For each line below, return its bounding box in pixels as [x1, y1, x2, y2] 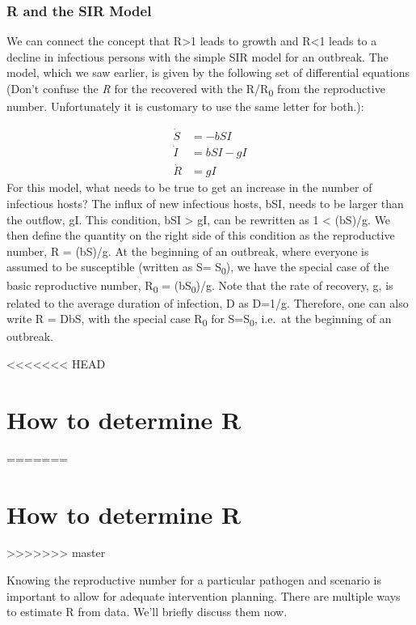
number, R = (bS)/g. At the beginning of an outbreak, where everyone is [6, 242, 369, 259]
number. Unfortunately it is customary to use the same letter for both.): [6, 98, 364, 115]
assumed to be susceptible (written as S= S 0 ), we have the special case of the [6, 258, 389, 278]
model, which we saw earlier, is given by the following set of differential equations [6, 64, 410, 81]
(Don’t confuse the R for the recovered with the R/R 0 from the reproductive [6, 80, 385, 99]
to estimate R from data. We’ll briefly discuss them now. [6, 603, 288, 620]
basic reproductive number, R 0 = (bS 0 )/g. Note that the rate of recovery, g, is [6, 276, 393, 295]
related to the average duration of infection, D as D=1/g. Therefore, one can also [6, 294, 409, 311]
